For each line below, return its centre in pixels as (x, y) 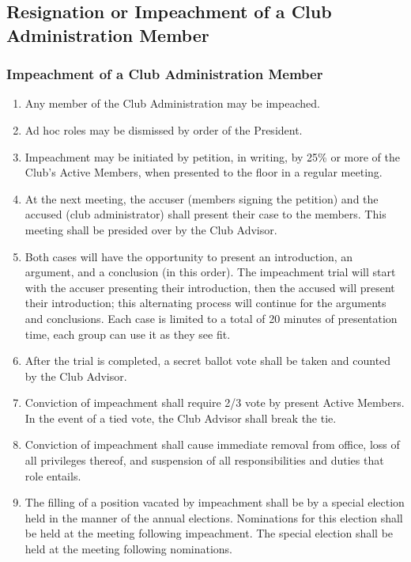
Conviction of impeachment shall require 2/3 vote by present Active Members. (215, 403)
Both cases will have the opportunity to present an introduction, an (189, 256)
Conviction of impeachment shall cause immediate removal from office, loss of (212, 444)
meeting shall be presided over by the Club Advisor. (151, 229)
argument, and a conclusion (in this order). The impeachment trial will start (210, 272)
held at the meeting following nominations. (129, 549)
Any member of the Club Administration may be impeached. (172, 103)
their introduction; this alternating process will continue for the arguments (205, 303)
